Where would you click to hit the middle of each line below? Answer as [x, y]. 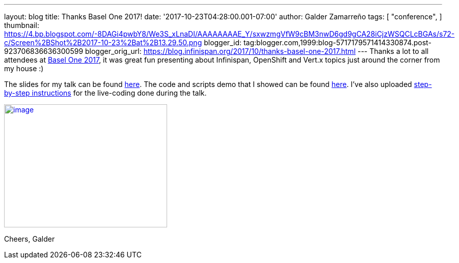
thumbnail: [22, 25]
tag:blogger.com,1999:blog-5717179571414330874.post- [337, 42]
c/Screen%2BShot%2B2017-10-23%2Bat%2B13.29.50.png [103, 42]
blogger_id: [223, 42]
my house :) [24, 68]
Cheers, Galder [30, 239]
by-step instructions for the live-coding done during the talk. [105, 93]
